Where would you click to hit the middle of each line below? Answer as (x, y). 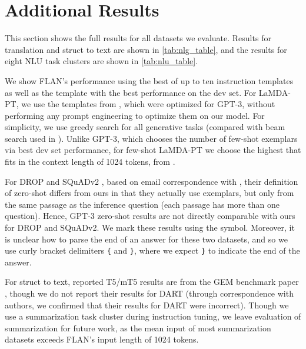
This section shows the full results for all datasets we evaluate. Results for (138, 38)
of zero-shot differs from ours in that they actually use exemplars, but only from (149, 193)
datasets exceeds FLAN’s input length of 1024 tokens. (102, 339)
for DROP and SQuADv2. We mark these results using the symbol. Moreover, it (150, 227)
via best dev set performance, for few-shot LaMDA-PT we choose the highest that (153, 150)
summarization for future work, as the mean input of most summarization (138, 328)
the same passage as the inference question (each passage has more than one (142, 204)
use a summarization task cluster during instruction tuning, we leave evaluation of (153, 316)
